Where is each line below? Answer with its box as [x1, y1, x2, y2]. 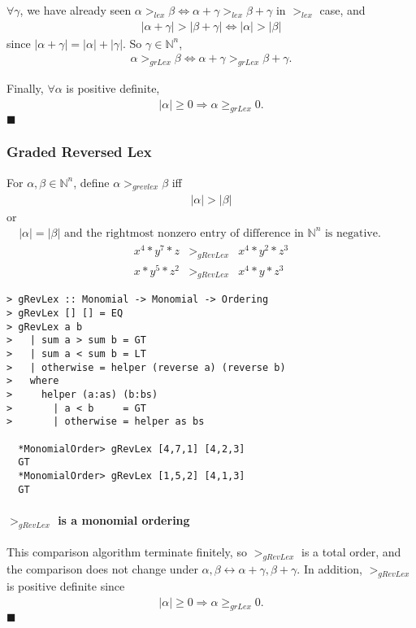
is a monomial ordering [58, 511, 190, 528]
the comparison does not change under [6, 560, 198, 578]
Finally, [6, 80, 44, 97]
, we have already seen [19, 2, 132, 18]
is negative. [324, 227, 381, 239]
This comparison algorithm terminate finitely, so [6, 543, 247, 560]
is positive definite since [6, 577, 125, 594]
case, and [319, 2, 366, 18]
